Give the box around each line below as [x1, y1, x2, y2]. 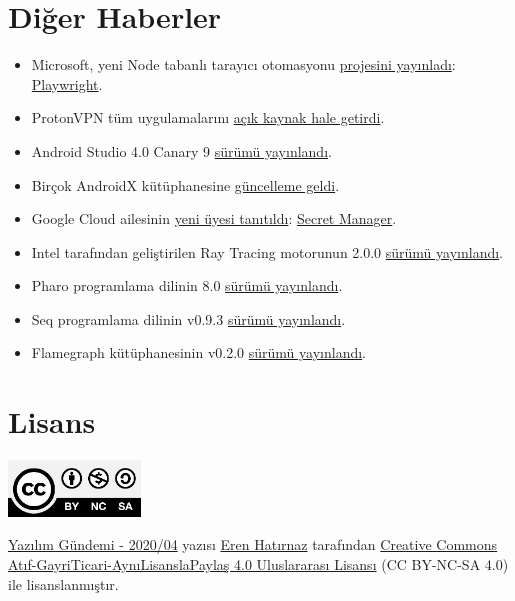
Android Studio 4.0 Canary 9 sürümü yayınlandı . [31, 140, 332, 161]
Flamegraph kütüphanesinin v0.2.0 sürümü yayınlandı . [31, 342, 367, 363]
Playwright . [31, 73, 103, 94]
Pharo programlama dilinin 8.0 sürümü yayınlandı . [31, 275, 343, 296]
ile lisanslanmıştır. [8, 573, 119, 594]
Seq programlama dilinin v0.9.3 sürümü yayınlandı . [31, 308, 346, 329]
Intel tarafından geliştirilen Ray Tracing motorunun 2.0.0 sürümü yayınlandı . [31, 241, 504, 262]
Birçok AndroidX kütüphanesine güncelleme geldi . [31, 174, 340, 195]
